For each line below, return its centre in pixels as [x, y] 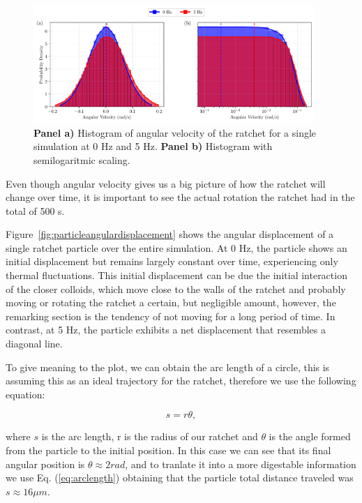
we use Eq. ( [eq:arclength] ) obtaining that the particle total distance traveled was [180, 478]
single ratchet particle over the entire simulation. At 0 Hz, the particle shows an [176, 247]
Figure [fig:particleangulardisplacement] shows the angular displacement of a [170, 234]
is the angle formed [310, 436]
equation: [25, 394]
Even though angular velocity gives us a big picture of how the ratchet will [166, 183]
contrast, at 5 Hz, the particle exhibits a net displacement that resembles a [166, 330]
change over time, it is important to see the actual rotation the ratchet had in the [180, 197]
